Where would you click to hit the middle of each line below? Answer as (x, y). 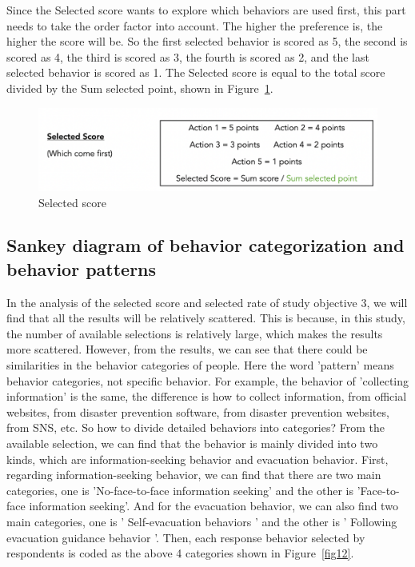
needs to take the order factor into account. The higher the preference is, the (195, 25)
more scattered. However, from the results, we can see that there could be (187, 349)
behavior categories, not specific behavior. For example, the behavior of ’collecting (208, 380)
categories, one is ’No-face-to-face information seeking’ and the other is (180, 490)
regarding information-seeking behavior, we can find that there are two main (194, 475)
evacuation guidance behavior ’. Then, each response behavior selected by (186, 537)
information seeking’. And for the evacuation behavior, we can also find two (213, 506)
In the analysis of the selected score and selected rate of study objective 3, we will (207, 302)
